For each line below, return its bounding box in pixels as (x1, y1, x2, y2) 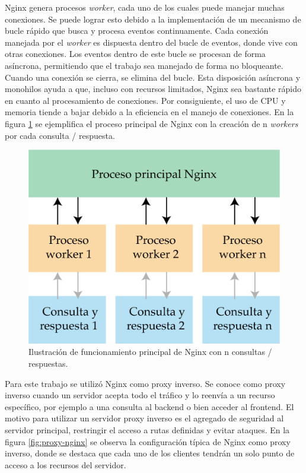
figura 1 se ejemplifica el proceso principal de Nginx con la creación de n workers (5, 117, 298, 129)
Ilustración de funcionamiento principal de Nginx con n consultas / (28, 345, 272, 358)
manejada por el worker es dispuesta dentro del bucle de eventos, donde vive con (5, 36, 298, 48)
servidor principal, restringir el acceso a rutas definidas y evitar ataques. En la (5, 423, 290, 436)
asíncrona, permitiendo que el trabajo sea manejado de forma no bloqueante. (5, 59, 283, 71)
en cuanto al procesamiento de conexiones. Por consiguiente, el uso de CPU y (5, 94, 286, 106)
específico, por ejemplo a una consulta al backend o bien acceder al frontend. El (5, 400, 294, 412)
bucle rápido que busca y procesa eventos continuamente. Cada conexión (5, 24, 269, 37)
